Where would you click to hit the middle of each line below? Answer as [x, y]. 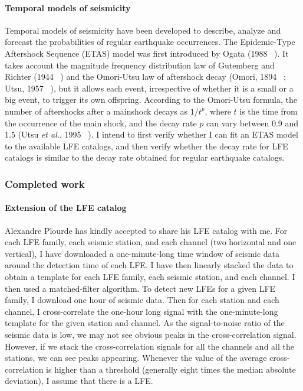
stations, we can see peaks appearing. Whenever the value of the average [136, 358]
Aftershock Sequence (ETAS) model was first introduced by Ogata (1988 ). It [147, 53]
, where [218, 111]
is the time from [269, 111]
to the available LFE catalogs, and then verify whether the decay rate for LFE [146, 146]
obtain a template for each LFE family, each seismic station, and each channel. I [150, 276]
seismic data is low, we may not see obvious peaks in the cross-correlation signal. [151, 334]
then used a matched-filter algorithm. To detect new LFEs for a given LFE [140, 288]
